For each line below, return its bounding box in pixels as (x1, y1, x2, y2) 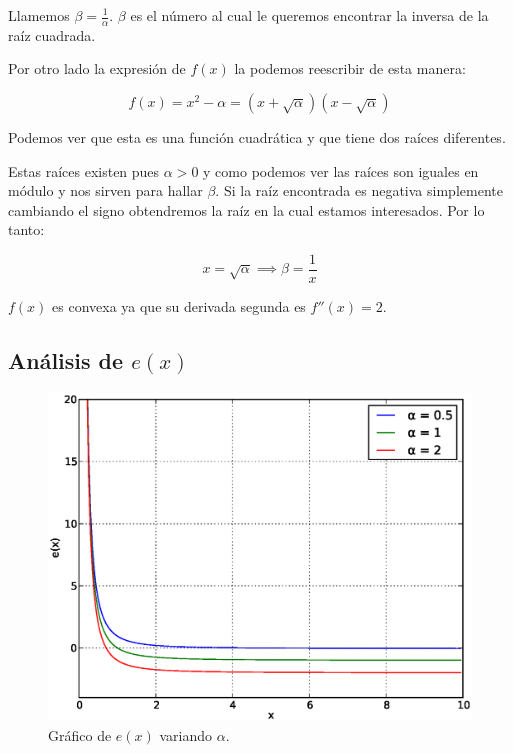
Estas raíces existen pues (8, 160, 160, 181)
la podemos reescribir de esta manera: (234, 58, 466, 79)
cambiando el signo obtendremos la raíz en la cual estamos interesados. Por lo (8, 199, 485, 220)
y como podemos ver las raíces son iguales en (203, 160, 479, 181)
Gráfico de (48, 724, 112, 745)
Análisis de (8, 345, 124, 376)
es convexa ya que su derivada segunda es (52, 296, 306, 317)
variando (159, 724, 213, 745)
